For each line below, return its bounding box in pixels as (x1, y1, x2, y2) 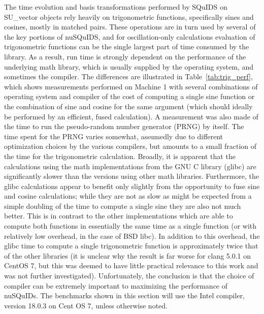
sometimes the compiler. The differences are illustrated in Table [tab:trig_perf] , (4, 71, 253, 82)
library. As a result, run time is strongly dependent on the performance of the (4, 51, 246, 61)
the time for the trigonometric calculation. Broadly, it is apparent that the (4, 150, 236, 161)
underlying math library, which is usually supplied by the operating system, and (4, 61, 254, 72)
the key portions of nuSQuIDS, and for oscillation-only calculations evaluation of (4, 31, 255, 42)
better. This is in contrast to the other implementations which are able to (4, 210, 233, 221)
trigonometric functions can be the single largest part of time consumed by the (4, 41, 249, 52)
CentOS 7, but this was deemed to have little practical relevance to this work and (4, 260, 258, 271)
